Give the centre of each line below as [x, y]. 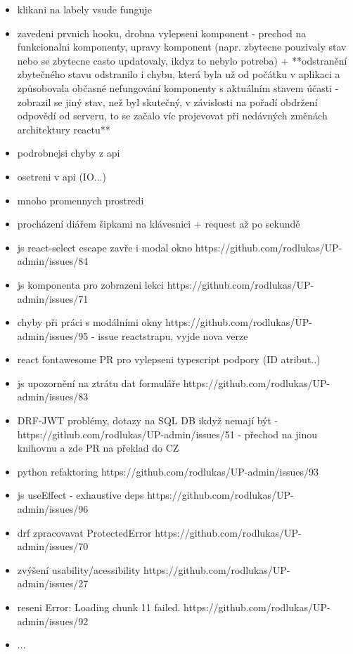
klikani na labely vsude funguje [84, 9]
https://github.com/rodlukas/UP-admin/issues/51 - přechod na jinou [167, 434]
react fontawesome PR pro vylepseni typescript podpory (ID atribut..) [169, 359]
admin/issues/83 [53, 397]
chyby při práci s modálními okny [90, 322]
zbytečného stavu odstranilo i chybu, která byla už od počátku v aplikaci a [179, 74]
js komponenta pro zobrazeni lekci [91, 284]
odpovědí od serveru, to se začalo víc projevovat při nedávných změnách [172, 116]
